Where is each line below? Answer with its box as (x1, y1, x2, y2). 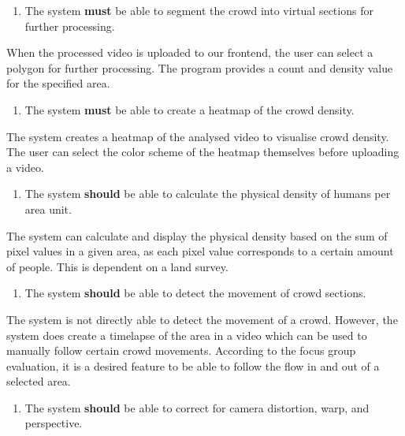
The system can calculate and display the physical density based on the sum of (6, 227, 388, 244)
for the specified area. (6, 75, 110, 91)
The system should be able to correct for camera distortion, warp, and (24, 399, 370, 416)
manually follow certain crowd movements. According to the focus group (6, 342, 356, 359)
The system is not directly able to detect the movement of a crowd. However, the (6, 311, 398, 327)
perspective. (24, 415, 83, 431)
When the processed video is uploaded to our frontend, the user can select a (6, 44, 373, 61)
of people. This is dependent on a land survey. (6, 258, 229, 274)
